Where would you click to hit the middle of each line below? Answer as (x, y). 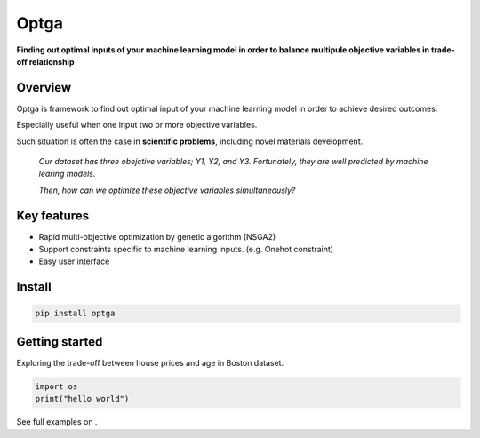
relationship (52, 61)
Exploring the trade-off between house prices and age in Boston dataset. (150, 362)
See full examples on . (57, 422)
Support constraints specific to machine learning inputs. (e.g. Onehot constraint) (186, 250)
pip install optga (75, 314)
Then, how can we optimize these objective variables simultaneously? (167, 190)
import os (56, 386)
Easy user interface (74, 261)
